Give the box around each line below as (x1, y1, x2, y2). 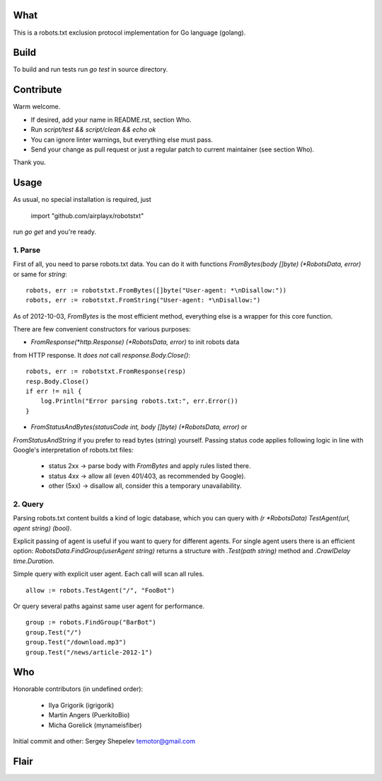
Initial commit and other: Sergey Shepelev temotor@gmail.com (13, 737, 196, 746)
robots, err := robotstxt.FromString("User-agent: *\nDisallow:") (25, 296, 261, 304)
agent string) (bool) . (13, 524, 72, 532)
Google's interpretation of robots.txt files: (13, 445, 134, 454)
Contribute (13, 84, 62, 96)
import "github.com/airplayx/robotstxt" (30, 211, 144, 220)
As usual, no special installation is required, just (13, 195, 151, 204)
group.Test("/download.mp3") (25, 638, 127, 646)
